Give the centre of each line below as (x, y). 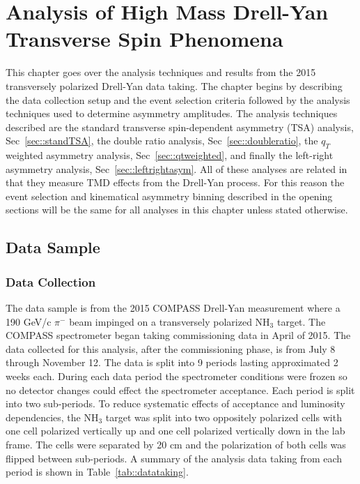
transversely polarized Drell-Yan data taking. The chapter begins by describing (174, 85)
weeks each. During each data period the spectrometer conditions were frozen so (177, 376)
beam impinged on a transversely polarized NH (170, 321)
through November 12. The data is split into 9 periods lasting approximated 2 (172, 362)
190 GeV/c (29, 321)
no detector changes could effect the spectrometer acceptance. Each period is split (180, 390)
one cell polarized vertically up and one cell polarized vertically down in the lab (175, 431)
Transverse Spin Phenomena (144, 39)
